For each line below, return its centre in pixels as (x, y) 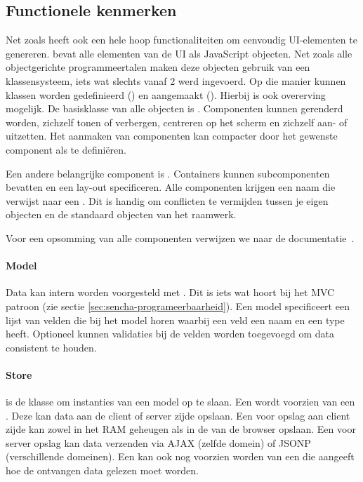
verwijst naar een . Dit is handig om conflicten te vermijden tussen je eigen (167, 200)
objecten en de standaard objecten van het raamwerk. (121, 214)
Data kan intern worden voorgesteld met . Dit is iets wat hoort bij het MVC (170, 292)
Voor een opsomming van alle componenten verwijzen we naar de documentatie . (180, 237)
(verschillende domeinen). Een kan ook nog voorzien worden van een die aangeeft (180, 456)
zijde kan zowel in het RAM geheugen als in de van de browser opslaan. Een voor (181, 429)
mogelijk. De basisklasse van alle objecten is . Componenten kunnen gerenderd (174, 108)
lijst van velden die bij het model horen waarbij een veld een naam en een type (175, 320)
